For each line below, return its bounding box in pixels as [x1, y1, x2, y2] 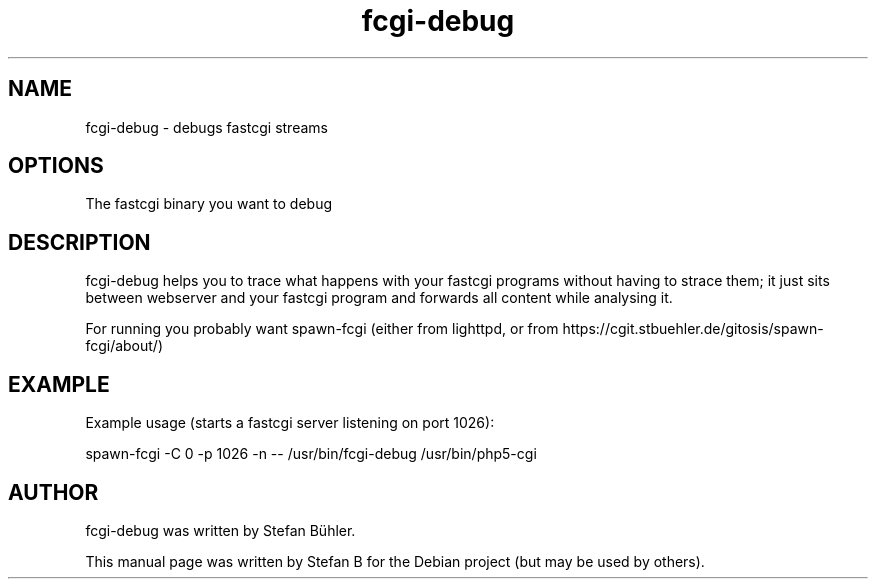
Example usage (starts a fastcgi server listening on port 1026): [85, 414, 495, 432]
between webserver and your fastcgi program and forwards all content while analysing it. [85, 289, 673, 307]
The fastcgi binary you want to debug [85, 195, 333, 213]
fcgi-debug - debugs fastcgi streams [85, 118, 328, 136]
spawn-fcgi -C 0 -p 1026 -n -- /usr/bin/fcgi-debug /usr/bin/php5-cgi [85, 445, 537, 463]
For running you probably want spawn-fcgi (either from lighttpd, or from [85, 320, 559, 338]
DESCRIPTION [8, 229, 151, 255]
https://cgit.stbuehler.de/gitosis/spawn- [562, 320, 824, 338]
